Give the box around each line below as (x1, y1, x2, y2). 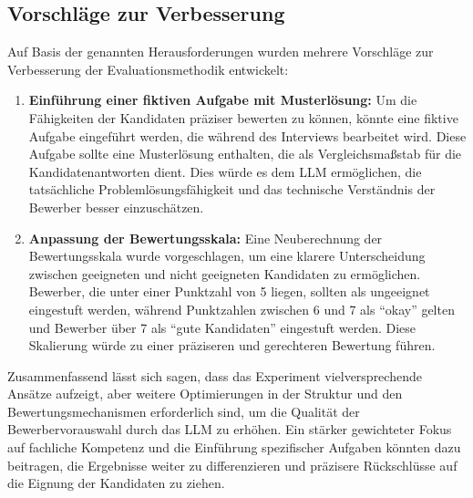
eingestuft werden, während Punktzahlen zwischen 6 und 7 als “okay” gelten (28, 299, 455, 318)
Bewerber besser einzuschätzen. (28, 197, 204, 216)
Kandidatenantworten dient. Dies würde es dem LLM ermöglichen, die (28, 161, 422, 181)
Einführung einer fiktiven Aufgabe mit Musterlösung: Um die (28, 90, 417, 109)
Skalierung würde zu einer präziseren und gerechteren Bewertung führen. (28, 336, 436, 355)
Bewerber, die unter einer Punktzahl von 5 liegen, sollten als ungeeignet (28, 282, 430, 301)
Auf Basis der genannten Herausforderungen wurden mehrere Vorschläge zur (7, 42, 434, 61)
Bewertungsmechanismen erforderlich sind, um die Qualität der (7, 401, 360, 420)
